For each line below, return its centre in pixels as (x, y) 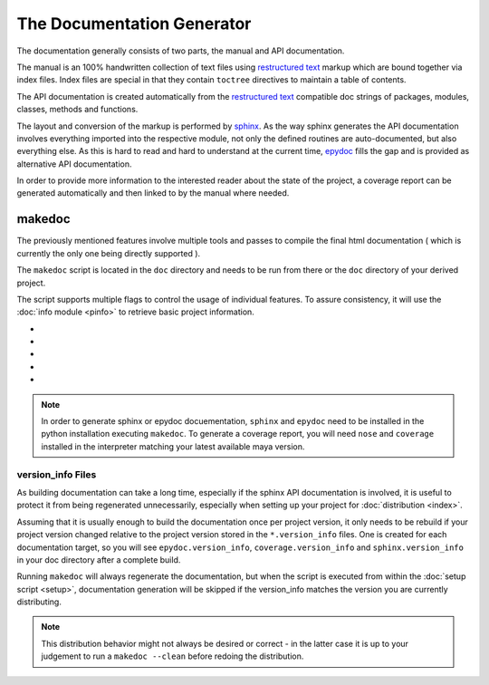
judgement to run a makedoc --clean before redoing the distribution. (173, 656)
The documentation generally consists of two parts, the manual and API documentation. (181, 51)
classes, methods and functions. (77, 110)
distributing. (39, 602)
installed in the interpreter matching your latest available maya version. (173, 446)
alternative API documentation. (74, 164)
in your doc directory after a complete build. (99, 560)
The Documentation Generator (134, 24)
